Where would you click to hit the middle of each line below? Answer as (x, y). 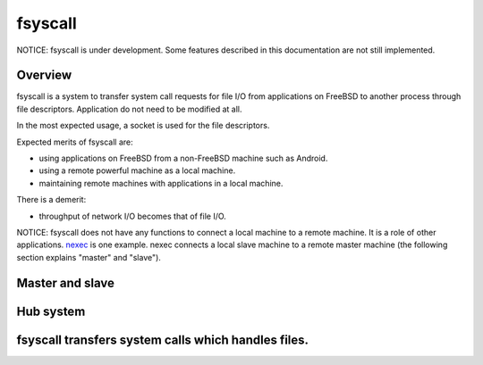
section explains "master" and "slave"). (89, 257)
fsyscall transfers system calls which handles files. (162, 340)
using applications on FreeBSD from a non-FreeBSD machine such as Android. (183, 158)
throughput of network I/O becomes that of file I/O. (133, 216)
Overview (44, 75)
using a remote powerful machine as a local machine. (137, 170)
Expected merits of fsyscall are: (75, 142)
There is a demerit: (51, 200)
